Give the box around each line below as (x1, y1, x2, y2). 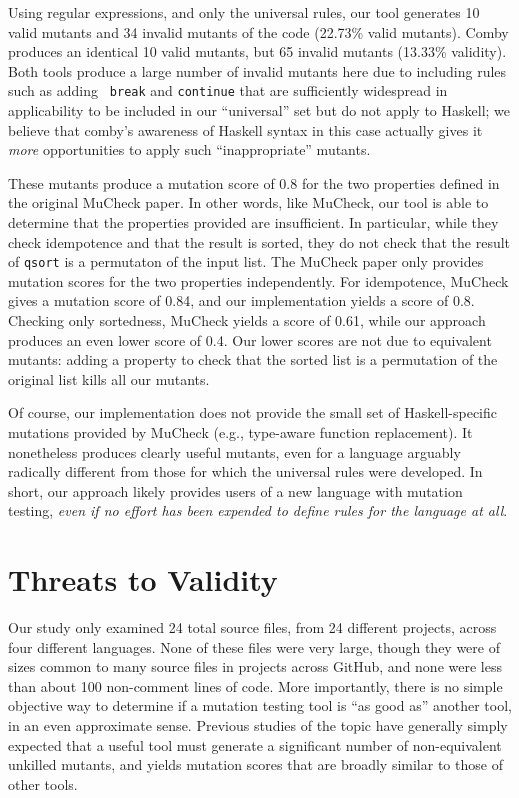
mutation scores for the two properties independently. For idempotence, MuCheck (8, 270, 509, 291)
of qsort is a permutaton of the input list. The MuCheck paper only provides (8, 251, 484, 272)
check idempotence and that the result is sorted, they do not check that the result (8, 231, 511, 252)
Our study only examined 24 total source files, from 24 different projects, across (8, 617, 497, 638)
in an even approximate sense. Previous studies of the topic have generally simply (8, 715, 508, 736)
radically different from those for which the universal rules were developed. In (8, 461, 483, 482)
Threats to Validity (8, 559, 278, 600)
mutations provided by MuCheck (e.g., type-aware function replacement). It (8, 422, 473, 442)
